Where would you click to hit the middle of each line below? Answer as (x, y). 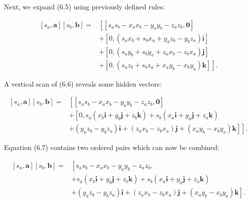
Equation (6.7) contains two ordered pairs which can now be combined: (112, 147)
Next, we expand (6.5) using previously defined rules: (84, 6)
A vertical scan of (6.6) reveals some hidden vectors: (83, 83)
